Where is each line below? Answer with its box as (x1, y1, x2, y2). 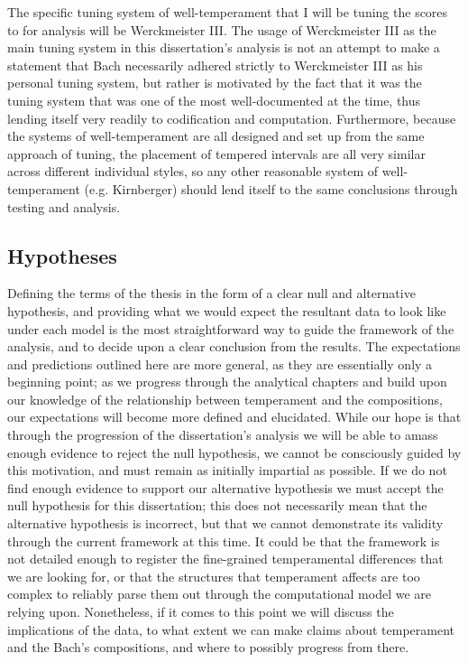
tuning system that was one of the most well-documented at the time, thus (7, 90, 421, 109)
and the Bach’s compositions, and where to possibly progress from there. (7, 638, 409, 657)
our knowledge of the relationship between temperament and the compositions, (7, 389, 443, 408)
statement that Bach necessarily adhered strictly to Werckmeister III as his (7, 55, 423, 74)
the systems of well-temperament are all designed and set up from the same (7, 126, 425, 145)
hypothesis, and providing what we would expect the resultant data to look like (7, 301, 446, 320)
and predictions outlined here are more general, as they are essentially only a (7, 354, 433, 373)
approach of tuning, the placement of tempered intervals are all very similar (7, 144, 426, 163)
